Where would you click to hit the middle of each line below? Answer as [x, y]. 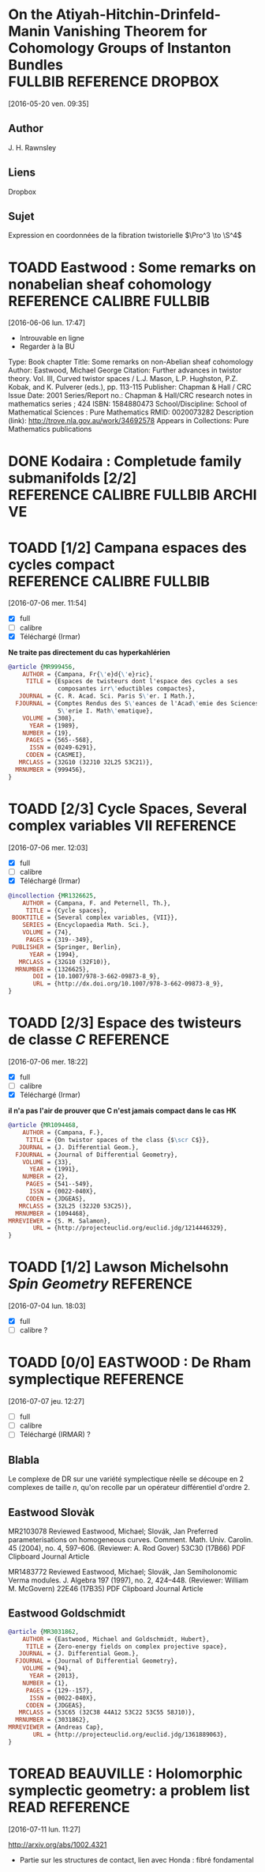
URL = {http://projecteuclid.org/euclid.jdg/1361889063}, [130, 1734]
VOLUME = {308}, [49, 718]
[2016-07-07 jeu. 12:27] [47, 1401]
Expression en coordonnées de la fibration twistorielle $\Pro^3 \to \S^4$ [125, 236]
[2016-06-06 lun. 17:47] [47, 323]
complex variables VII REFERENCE [122, 825]
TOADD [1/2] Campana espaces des [127, 548]
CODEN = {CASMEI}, [56, 755]
